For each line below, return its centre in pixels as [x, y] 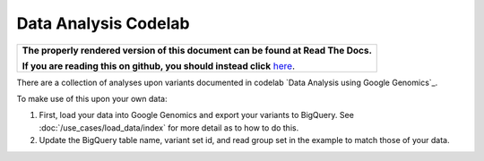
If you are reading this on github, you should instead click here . [159, 65]
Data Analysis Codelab [103, 23]
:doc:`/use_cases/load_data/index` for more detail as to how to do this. [169, 127]
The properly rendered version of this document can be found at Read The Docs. [197, 50]
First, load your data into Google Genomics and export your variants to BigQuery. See [196, 115]
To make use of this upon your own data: [92, 98]
